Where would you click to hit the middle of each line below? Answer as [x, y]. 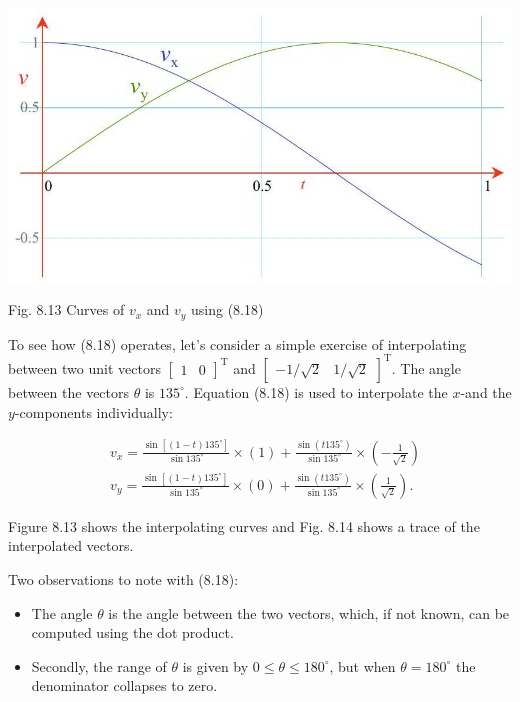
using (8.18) [227, 309]
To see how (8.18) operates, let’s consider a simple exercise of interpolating [237, 343]
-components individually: [93, 411]
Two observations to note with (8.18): [123, 579]
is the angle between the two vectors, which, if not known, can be [309, 612]
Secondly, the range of [99, 665]
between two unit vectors [84, 367]
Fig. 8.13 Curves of [66, 309]
